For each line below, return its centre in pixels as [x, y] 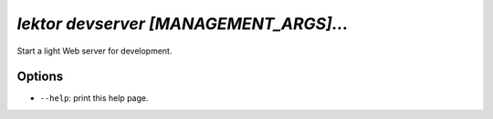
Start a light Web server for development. [94, 51]
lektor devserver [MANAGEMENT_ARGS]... [183, 24]
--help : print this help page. [94, 98]
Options [40, 77]
